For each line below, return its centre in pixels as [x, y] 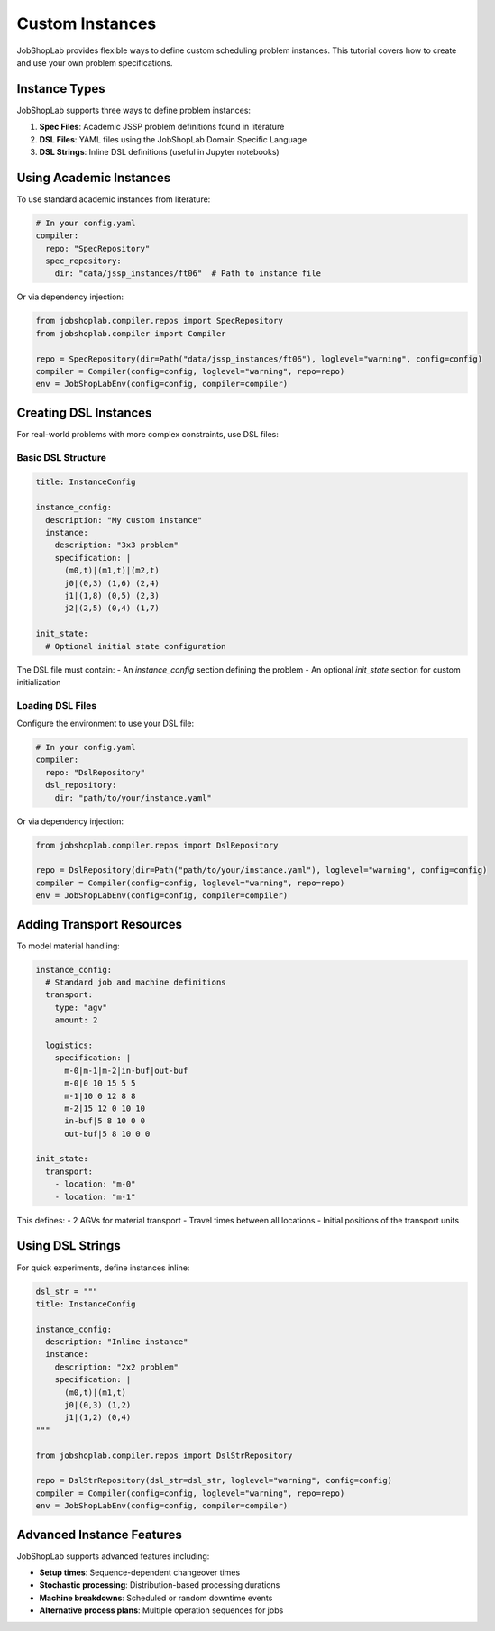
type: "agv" [81, 1007]
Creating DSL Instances [84, 412]
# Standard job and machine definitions [136, 982]
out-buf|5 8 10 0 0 [107, 1133]
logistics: [69, 1045]
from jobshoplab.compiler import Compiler [131, 333]
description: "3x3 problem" [117, 545]
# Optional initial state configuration [136, 646]
